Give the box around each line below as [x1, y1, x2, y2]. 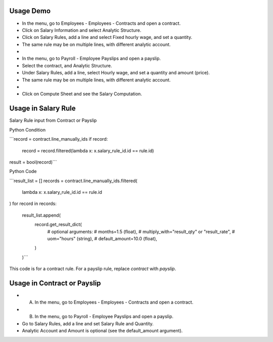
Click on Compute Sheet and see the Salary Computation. [22, 91, 143, 97]
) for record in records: [9, 200, 57, 207]
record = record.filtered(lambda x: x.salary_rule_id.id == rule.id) [22, 147, 154, 154]
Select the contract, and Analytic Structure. [22, 62, 112, 68]
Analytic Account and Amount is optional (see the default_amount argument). [22, 328, 183, 334]
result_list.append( [22, 212, 61, 218]
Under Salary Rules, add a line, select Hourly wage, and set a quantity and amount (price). [22, 70, 210, 76]
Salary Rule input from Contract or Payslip [9, 117, 97, 123]
